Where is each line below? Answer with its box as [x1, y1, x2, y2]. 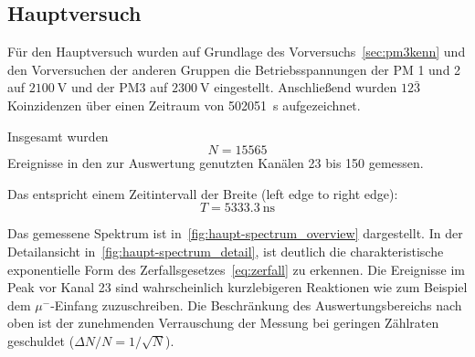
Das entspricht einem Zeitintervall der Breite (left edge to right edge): [7, 184, 398, 203]
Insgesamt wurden [7, 126, 109, 145]
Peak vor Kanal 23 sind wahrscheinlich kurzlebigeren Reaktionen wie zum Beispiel [7, 278, 468, 297]
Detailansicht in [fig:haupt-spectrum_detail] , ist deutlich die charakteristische [7, 241, 444, 260]
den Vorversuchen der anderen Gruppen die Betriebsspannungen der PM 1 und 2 [7, 59, 461, 79]
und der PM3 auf [70, 78, 168, 97]
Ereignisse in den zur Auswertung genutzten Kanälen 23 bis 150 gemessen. [7, 153, 424, 173]
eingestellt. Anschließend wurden [214, 78, 397, 97]
